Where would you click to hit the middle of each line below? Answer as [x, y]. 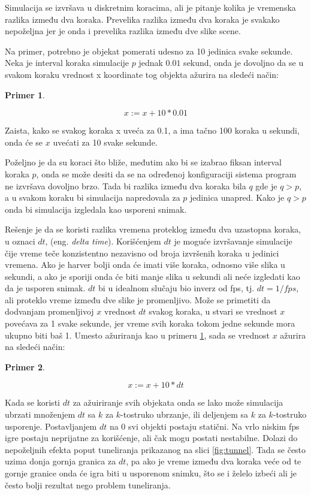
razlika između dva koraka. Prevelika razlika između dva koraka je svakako [142, 19]
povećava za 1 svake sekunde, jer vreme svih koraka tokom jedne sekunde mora [150, 323]
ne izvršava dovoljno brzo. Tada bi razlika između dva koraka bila [126, 185]
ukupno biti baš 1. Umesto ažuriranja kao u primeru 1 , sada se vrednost [138, 335]
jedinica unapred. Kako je [237, 197]
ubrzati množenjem [40, 414]
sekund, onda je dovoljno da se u [244, 63]
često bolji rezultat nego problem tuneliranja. [88, 485]
